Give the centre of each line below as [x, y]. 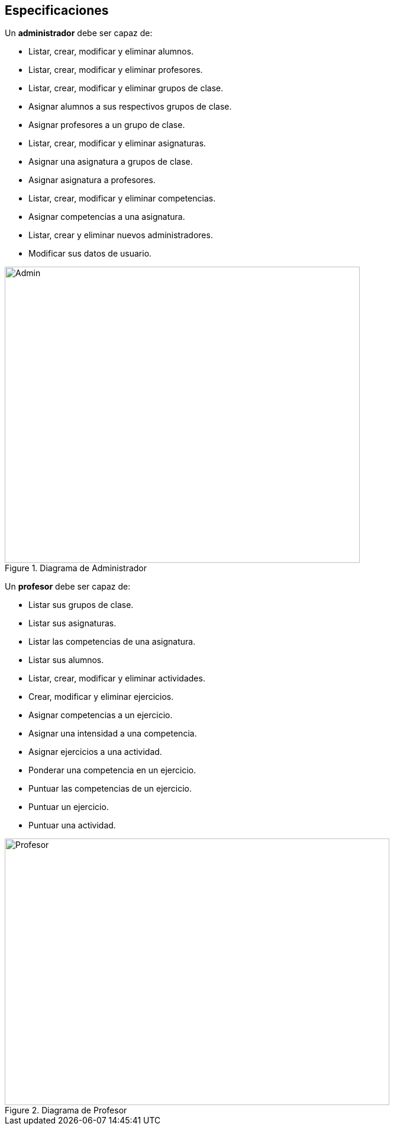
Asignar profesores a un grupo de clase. [107, 125]
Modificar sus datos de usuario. [90, 254]
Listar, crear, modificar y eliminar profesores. [116, 70]
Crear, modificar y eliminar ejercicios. [101, 697]
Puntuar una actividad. [72, 825]
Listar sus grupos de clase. [81, 605]
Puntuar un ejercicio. [69, 807]
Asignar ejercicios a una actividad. [95, 752]
